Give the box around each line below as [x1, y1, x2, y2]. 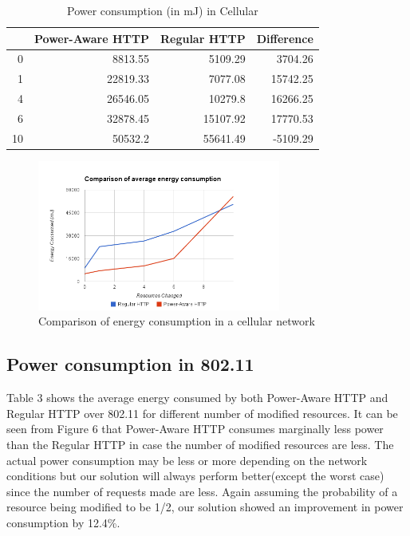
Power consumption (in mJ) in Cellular [67, 2, 258, 18]
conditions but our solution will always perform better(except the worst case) [6, 467, 384, 484]
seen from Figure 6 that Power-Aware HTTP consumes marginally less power [6, 420, 384, 437]
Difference [256, 30, 313, 46]
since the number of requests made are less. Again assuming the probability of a [6, 483, 398, 499]
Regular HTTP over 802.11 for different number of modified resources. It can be [6, 404, 398, 421]
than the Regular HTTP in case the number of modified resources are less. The [6, 436, 394, 453]
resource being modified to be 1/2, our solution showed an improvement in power [6, 499, 404, 515]
